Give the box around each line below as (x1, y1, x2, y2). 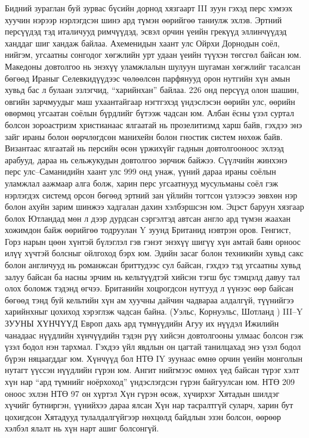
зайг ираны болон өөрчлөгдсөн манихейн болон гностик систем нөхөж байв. (5, 130, 283, 142)
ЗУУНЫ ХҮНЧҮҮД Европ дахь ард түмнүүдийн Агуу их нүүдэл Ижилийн (5, 317, 279, 330)
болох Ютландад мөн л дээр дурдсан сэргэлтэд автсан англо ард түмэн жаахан (5, 212, 291, 224)
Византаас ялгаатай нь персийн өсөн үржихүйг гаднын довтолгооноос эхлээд (5, 142, 284, 154)
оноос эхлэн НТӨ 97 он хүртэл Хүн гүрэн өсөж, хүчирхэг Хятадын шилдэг (5, 387, 280, 399)
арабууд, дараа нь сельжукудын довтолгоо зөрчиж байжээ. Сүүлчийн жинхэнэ (5, 153, 288, 166)
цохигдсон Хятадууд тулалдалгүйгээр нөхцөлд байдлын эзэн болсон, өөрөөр (5, 410, 282, 423)
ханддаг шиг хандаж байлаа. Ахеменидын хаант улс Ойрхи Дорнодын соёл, (5, 36, 280, 49)
